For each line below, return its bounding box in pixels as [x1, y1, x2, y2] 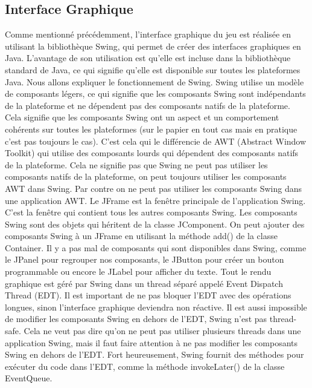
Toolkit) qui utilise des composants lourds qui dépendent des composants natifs [5, 146, 299, 159]
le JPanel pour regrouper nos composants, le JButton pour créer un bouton [5, 253, 284, 266]
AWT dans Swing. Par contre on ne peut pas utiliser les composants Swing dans [5, 182, 302, 194]
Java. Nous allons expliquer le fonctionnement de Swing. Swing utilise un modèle [5, 75, 304, 88]
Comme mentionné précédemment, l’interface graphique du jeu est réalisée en [5, 28, 291, 41]
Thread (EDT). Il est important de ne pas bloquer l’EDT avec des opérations [5, 289, 291, 301]
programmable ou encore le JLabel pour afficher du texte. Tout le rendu [5, 265, 272, 278]
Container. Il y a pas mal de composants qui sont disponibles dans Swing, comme [5, 241, 307, 254]
